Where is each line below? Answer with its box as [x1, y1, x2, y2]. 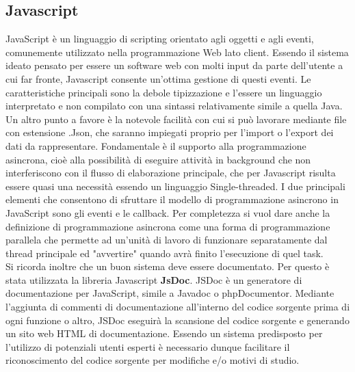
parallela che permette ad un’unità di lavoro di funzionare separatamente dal [5, 232, 328, 247]
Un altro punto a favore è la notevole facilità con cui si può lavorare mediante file [5, 111, 347, 126]
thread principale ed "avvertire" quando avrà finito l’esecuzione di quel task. [5, 245, 324, 260]
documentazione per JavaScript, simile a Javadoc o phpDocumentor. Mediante [5, 286, 334, 300]
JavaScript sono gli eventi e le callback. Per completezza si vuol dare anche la [5, 205, 330, 220]
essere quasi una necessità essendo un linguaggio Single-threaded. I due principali [5, 178, 345, 193]
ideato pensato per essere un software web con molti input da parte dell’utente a [5, 58, 343, 72]
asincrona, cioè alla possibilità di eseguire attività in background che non [5, 152, 311, 166]
